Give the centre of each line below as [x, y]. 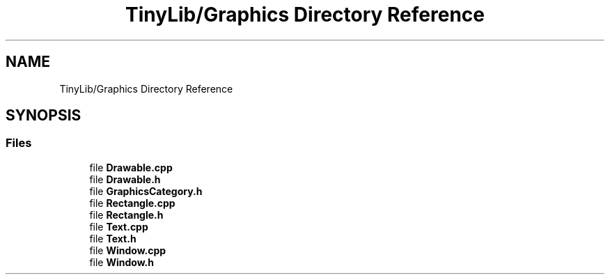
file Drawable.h [125, 179]
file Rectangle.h [126, 215]
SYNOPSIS [44, 116]
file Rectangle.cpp [132, 203]
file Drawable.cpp [131, 167]
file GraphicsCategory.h [146, 191]
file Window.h [122, 262]
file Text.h [113, 238]
